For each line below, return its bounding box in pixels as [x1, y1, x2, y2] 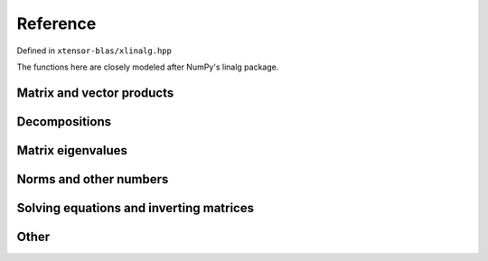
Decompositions [16, 114, 112, 129]
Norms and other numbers [16, 172, 169, 187]
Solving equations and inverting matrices [16, 200, 255, 216]
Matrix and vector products [16, 85, 174, 100]
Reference [16, 14, 97, 33]
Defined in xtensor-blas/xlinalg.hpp [16, 45, 172, 56]
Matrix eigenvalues [16, 143, 128, 158]
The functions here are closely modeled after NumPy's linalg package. [16, 61, 279, 72]
